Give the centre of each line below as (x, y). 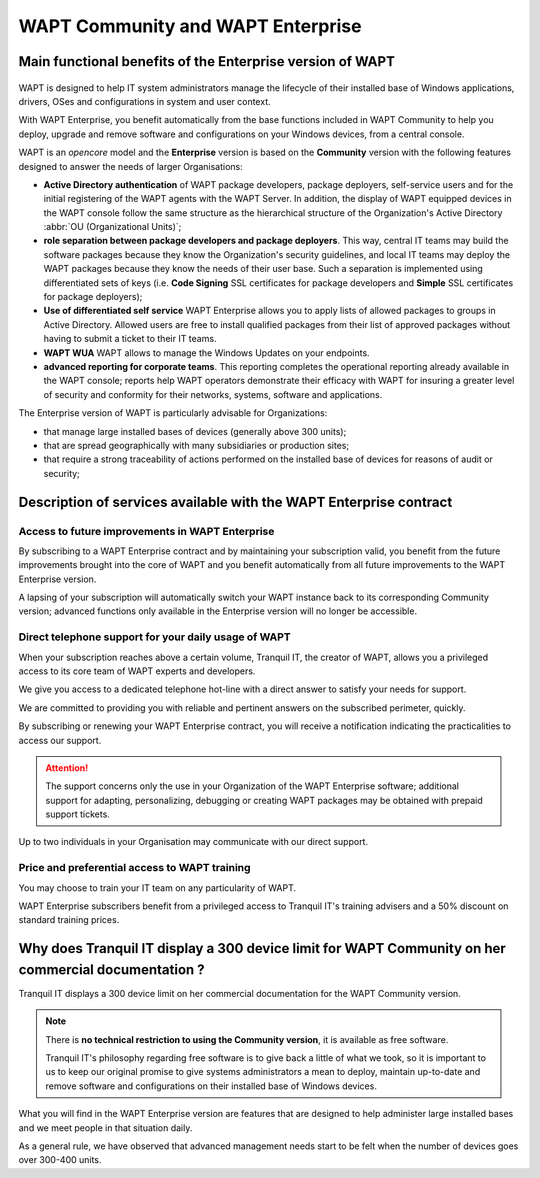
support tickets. (77, 814)
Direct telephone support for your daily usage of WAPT (155, 637)
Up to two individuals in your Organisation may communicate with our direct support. (193, 842)
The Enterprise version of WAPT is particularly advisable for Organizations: (173, 413)
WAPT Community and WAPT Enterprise (190, 26)
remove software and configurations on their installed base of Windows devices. (211, 1086)
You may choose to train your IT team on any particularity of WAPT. (157, 887)
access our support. (60, 740)
